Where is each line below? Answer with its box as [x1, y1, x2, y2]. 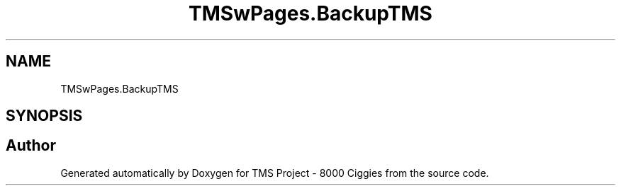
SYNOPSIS [6, 107, 83, 125]
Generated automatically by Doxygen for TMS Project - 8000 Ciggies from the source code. [60, 166, 489, 179]
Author [6, 137, 56, 155]
